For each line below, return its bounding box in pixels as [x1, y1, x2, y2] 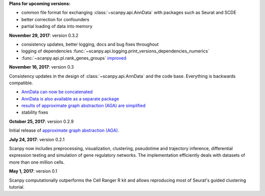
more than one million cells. [9, 159, 65, 165]
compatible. [9, 80, 33, 86]
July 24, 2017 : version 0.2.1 [9, 136, 65, 142]
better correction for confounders [21, 16, 89, 22]
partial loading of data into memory [21, 24, 93, 29]
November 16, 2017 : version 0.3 [9, 64, 74, 70]
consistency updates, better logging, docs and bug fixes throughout [21, 41, 159, 47]
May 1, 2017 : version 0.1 [9, 168, 57, 174]
